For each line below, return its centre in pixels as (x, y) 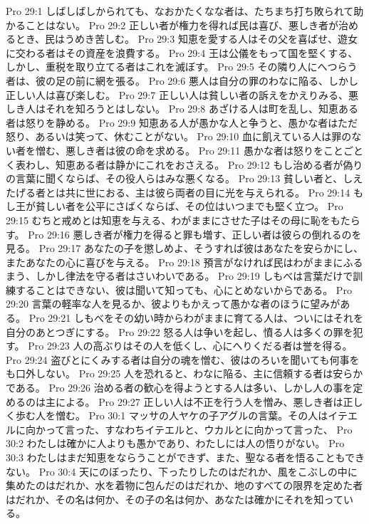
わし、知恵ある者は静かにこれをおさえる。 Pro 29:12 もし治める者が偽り (194, 164)
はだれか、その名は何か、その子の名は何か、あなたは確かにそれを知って (175, 499)
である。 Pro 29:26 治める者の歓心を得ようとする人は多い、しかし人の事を (180, 388)
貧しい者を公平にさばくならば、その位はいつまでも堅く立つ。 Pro (189, 206)
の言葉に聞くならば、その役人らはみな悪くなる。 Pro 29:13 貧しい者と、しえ (184, 178)
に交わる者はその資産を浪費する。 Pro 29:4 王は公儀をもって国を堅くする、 (182, 52)
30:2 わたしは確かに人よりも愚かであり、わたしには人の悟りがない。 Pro (175, 443)
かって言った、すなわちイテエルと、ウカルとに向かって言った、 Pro (194, 429)
